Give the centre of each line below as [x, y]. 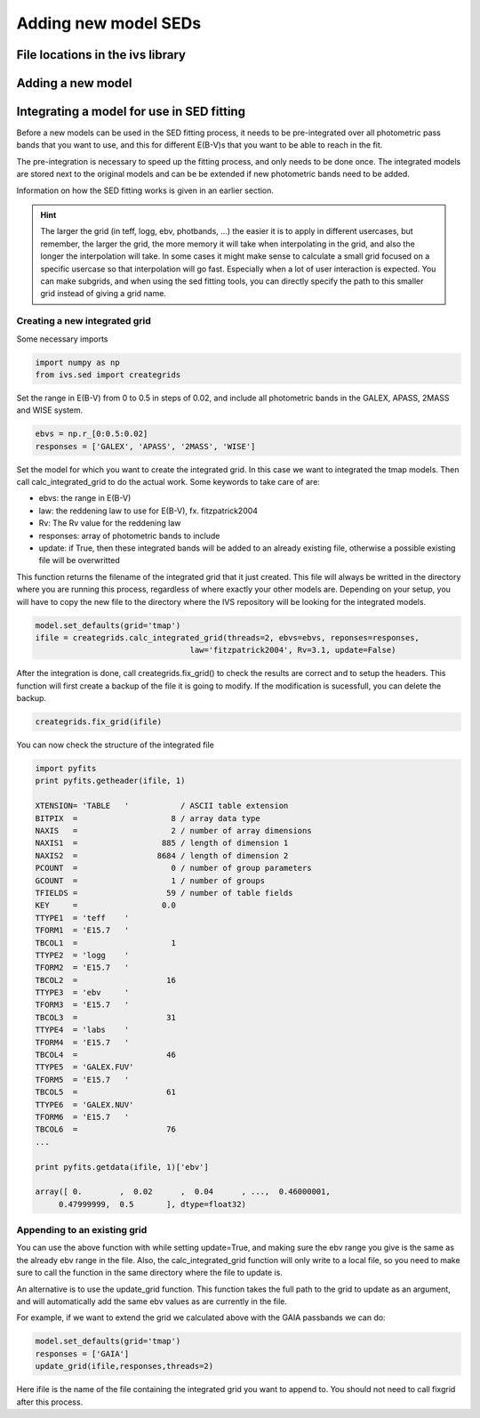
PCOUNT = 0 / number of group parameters [173, 868]
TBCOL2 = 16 [106, 980]
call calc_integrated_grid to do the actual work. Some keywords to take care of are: [168, 482]
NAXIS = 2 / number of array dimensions [173, 830]
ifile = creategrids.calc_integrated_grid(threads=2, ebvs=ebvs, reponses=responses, [227, 637]
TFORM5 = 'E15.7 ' [82, 1080]
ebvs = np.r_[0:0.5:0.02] [92, 434]
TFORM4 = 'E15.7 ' [82, 1042]
